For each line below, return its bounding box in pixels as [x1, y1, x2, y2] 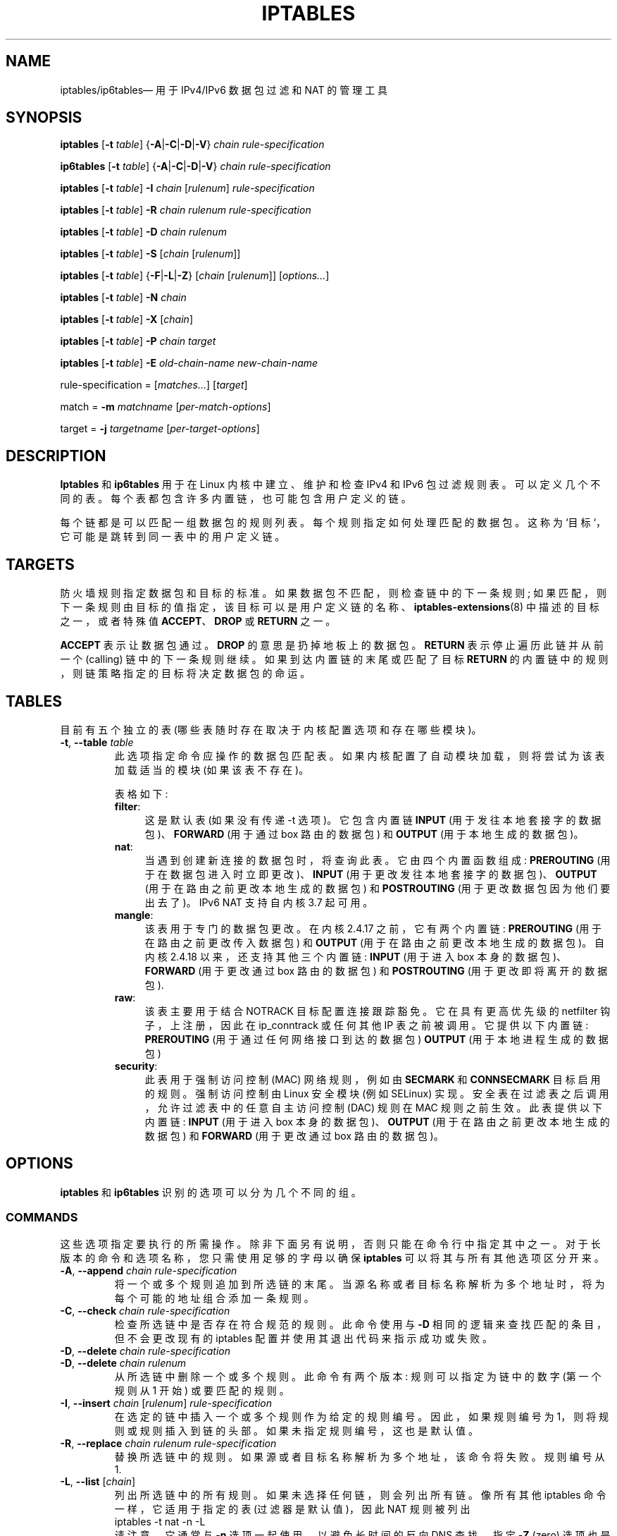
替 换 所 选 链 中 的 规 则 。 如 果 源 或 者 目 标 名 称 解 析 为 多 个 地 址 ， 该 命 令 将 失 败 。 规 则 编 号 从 [114, 1450, 605, 1463]
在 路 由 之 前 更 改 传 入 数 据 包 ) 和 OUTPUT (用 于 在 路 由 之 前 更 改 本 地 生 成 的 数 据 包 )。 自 [144, 936, 605, 949]
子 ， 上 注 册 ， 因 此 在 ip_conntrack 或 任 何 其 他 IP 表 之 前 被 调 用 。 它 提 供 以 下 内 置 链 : [144, 1018, 589, 1031]
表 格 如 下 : [114, 787, 168, 800]
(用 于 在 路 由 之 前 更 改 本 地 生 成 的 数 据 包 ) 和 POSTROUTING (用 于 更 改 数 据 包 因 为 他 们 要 [144, 882, 611, 894]
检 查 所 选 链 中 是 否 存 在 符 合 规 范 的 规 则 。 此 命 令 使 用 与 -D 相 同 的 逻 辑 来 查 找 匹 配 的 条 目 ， [114, 1317, 607, 1330]
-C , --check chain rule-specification [60, 1304, 230, 1317]
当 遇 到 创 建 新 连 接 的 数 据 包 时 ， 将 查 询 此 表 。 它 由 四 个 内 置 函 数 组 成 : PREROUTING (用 [144, 853, 611, 866]
